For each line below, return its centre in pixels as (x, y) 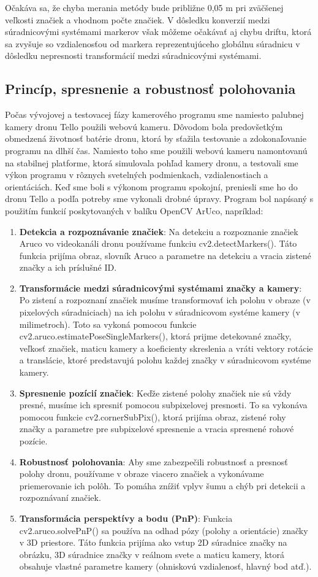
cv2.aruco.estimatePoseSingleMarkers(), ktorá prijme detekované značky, (155, 336)
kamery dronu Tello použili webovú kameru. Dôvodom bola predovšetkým (144, 126)
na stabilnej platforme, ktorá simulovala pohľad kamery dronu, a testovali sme (152, 162)
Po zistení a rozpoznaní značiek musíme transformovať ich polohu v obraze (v (165, 300)
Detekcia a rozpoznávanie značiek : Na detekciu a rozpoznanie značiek (159, 231)
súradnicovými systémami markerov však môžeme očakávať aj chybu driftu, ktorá (158, 32)
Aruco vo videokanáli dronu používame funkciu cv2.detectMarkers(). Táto (158, 243)
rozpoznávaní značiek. (60, 498)
